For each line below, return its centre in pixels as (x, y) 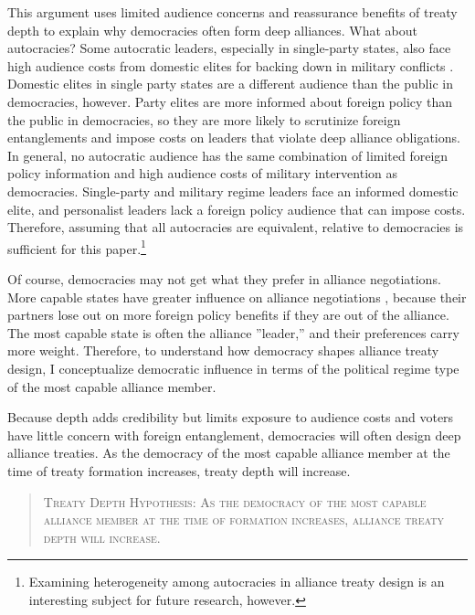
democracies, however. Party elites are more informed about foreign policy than (230, 101)
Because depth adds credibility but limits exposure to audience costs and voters (231, 417)
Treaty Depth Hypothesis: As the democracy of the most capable (235, 501)
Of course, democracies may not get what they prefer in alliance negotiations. (224, 278)
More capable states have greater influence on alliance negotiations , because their (237, 297)
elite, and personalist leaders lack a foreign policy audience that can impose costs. (237, 209)
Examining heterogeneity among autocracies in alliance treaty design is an (237, 582)
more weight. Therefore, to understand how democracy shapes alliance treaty (223, 350)
